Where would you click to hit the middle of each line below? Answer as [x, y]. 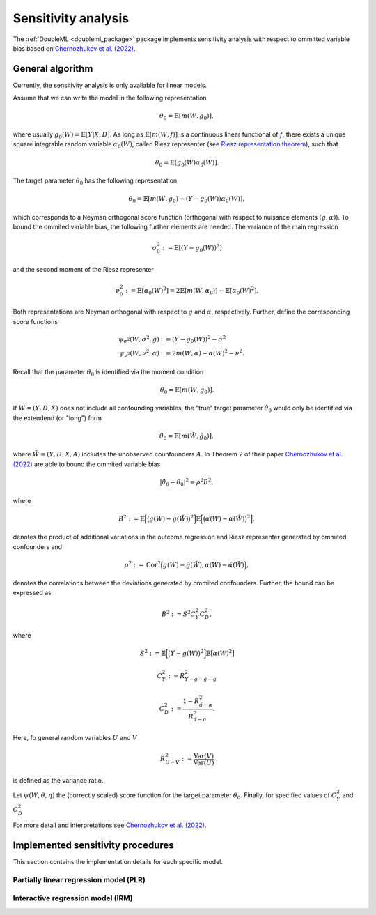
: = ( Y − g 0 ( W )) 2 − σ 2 [193, 339]
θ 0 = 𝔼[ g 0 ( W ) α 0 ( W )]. [187, 163]
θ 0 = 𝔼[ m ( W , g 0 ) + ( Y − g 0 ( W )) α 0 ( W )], [187, 200]
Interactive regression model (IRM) [73, 898]
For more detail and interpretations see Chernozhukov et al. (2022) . [110, 825]
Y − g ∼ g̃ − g [201, 679]
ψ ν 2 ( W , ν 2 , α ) [139, 354]
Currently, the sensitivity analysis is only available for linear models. [110, 85]
